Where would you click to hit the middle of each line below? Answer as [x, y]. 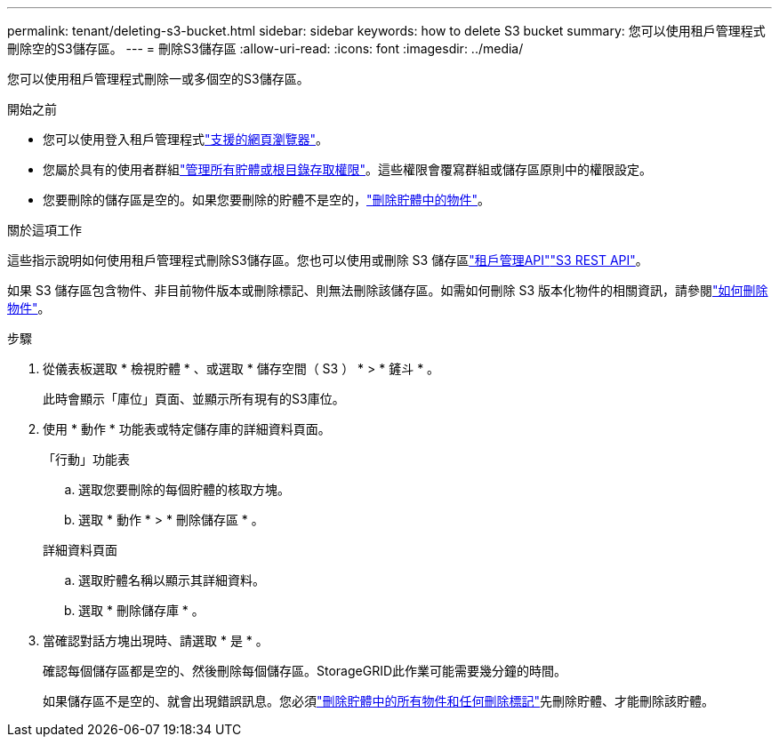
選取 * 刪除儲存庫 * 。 [141, 610]
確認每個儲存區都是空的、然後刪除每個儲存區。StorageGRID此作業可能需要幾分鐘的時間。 [305, 671]
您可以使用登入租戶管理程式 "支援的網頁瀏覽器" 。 [186, 139]
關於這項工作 [44, 230]
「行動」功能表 [86, 459]
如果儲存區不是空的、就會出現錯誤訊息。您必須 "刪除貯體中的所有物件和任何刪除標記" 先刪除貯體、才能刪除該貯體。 [379, 701]
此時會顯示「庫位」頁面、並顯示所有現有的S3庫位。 [194, 399]
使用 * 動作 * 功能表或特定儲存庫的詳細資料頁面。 [187, 429]
